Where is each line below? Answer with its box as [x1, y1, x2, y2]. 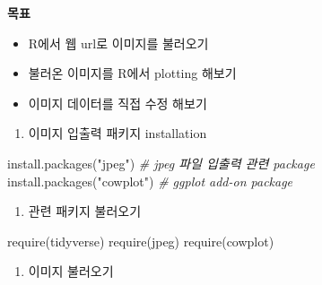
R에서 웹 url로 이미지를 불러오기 [28, 33, 209, 52]
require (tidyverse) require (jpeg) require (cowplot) [7, 231, 274, 250]
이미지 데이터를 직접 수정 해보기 [28, 93, 207, 112]
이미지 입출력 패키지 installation [28, 124, 207, 142]
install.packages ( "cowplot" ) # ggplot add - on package [7, 171, 293, 190]
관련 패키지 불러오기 [28, 202, 142, 220]
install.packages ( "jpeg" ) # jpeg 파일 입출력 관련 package [7, 153, 315, 172]
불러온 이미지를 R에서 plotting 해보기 [28, 64, 237, 82]
